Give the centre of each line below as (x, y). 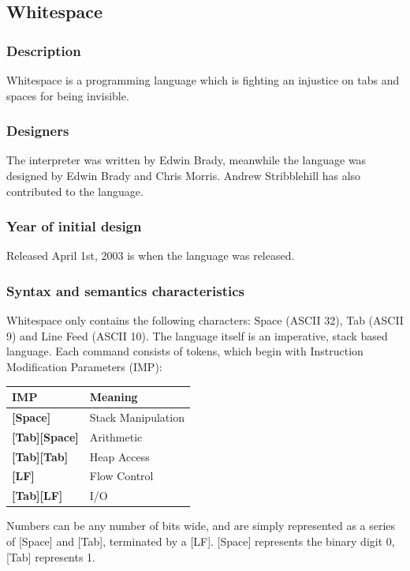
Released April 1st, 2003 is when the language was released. (151, 255)
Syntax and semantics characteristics (126, 290)
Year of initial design (74, 226)
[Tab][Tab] (40, 456)
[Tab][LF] (37, 496)
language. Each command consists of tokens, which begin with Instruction (185, 351)
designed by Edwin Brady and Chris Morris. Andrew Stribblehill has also (184, 175)
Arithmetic (116, 436)
